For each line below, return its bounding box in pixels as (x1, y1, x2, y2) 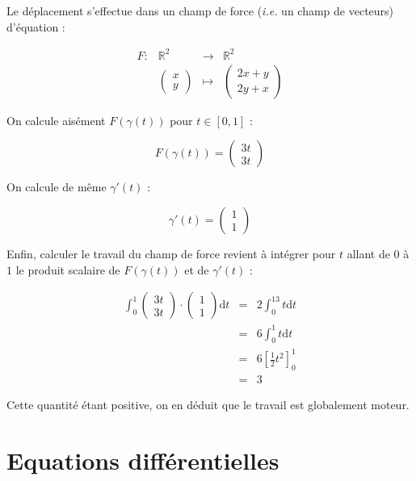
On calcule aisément (6, 111, 106, 128)
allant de (347, 245, 390, 261)
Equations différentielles (6, 443, 279, 476)
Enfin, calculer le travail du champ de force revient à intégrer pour (6, 245, 336, 261)
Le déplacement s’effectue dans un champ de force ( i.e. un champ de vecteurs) (6, 2, 394, 19)
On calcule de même (6, 178, 107, 195)
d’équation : (6, 18, 65, 35)
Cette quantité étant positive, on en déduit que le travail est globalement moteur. (6, 395, 410, 412)
